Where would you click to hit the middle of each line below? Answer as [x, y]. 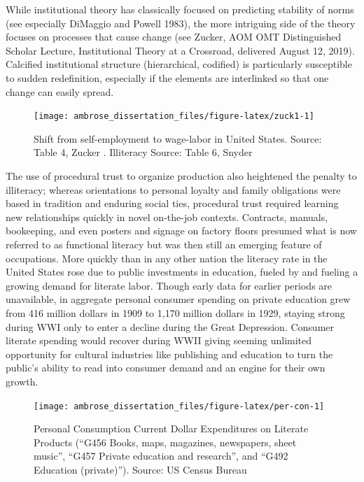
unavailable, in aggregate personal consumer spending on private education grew [178, 299]
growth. [22, 381]
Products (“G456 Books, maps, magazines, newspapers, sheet [165, 442]
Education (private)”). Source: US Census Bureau [140, 469]
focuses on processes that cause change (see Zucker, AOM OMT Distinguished [174, 37]
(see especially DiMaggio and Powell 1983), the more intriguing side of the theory [181, 23]
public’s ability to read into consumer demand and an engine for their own [166, 368]
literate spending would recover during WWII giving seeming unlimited [159, 340]
